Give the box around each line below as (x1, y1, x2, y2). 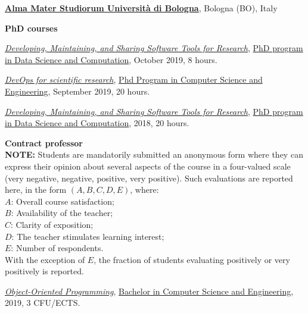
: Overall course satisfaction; (11, 195, 114, 207)
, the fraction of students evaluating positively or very (94, 253, 290, 265)
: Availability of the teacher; (11, 206, 113, 219)
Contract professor (5, 136, 83, 149)
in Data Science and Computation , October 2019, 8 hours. (5, 53, 217, 65)
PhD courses (5, 21, 58, 34)
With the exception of (5, 253, 85, 265)
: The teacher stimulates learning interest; (11, 230, 164, 242)
